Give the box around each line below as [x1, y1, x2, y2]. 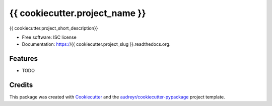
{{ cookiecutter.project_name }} [9, 8, 146, 19]
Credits [9, 81, 33, 89]
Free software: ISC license [22, 34, 77, 40]
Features [9, 54, 38, 63]
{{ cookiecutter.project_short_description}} [9, 25, 98, 31]
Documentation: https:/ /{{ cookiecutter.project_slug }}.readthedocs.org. [22, 41, 171, 47]
